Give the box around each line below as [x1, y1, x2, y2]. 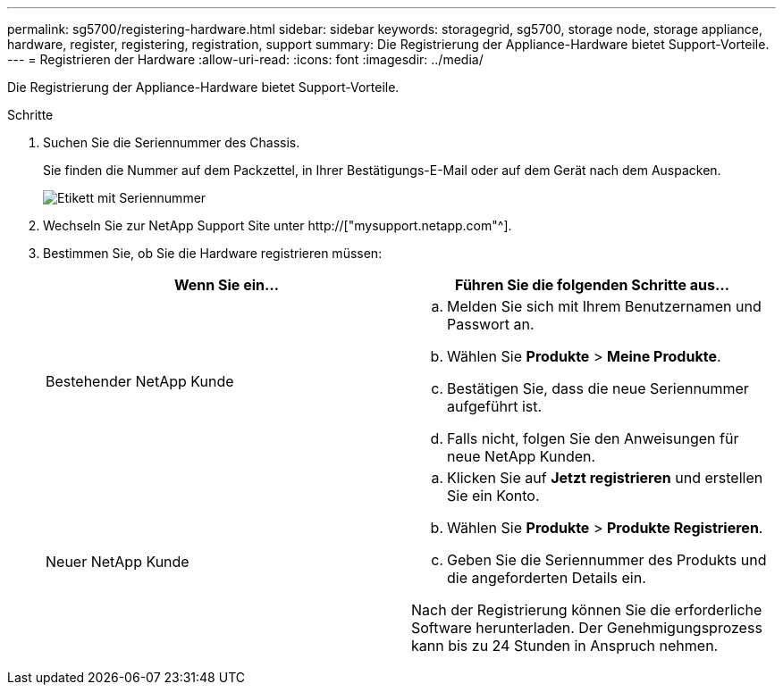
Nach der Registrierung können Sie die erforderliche [411, 601, 762, 619]
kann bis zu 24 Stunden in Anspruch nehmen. [411, 637, 719, 654]
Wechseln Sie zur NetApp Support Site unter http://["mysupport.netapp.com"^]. [43, 218, 512, 233]
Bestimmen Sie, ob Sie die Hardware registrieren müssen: [43, 246, 383, 261]
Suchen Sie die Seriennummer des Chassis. [43, 135, 300, 150]
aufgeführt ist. [447, 397, 543, 415]
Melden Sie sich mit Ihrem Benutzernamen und [447, 297, 762, 315]
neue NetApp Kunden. [447, 447, 596, 465]
